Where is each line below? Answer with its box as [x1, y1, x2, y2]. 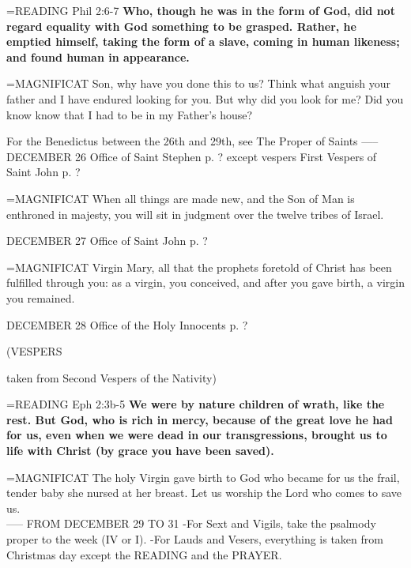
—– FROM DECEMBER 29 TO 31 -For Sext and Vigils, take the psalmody [6, 515, 376, 532]
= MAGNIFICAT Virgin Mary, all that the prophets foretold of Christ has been [6, 258, 392, 275]
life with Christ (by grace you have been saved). [6, 442, 274, 459]
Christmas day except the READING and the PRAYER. [6, 546, 282, 562]
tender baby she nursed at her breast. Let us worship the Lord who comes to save [6, 484, 402, 501]
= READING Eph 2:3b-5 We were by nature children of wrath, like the [6, 396, 385, 412]
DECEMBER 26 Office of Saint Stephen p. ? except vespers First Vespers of [6, 148, 377, 164]
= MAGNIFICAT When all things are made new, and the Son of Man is [6, 190, 355, 206]
